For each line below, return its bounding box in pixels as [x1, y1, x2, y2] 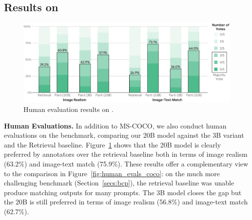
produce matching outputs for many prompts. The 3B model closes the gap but [4, 187, 242, 197]
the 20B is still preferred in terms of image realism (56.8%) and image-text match [4, 197, 248, 207]
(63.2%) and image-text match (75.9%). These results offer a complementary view [4, 159, 249, 169]
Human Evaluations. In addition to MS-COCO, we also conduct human [4, 120, 227, 130]
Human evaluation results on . [23, 104, 114, 114]
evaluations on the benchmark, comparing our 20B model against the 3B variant [4, 130, 244, 140]
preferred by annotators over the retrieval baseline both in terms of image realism [4, 149, 248, 159]
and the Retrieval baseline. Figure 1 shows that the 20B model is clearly [4, 139, 221, 149]
